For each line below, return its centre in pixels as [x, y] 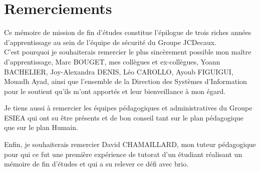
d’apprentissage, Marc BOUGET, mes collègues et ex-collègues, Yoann [112, 61]
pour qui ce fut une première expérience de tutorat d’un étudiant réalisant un [123, 154]
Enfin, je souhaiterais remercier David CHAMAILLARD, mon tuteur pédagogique [130, 144]
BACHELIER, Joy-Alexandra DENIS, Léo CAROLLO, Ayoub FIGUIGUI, [119, 71]
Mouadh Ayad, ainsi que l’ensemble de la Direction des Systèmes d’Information [125, 81]
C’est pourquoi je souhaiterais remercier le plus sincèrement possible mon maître [128, 52]
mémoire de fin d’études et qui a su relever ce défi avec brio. [96, 164]
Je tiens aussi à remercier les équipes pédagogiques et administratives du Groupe [128, 108]
